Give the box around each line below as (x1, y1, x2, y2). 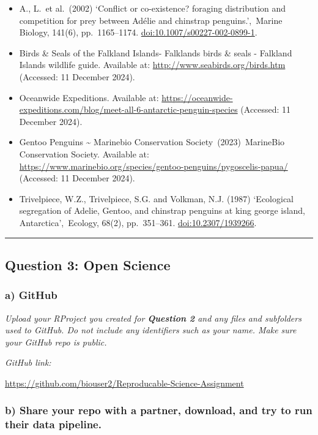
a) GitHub (5, 287, 57, 303)
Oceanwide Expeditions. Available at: (19, 91, 159, 104)
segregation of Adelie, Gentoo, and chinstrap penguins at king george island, (19, 204, 306, 217)
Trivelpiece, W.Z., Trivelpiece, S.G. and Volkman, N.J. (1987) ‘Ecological (19, 192, 294, 205)
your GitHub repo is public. (5, 335, 107, 348)
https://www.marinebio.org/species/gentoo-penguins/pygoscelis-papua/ (19, 159, 288, 172)
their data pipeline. (5, 417, 102, 432)
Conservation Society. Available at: (19, 147, 149, 160)
